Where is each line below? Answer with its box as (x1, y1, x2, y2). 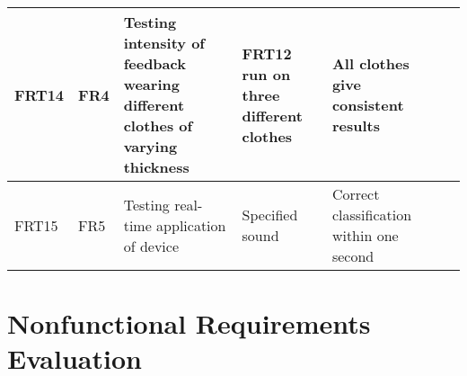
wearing (123, 74, 180, 94)
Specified (242, 204, 298, 225)
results (331, 115, 380, 136)
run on (242, 63, 291, 85)
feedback (123, 53, 186, 74)
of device (123, 235, 179, 256)
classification (331, 204, 412, 225)
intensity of (123, 32, 205, 53)
